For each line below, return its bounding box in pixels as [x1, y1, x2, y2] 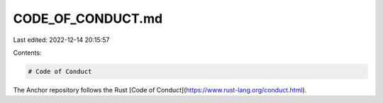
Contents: [13, 48, 42, 57]
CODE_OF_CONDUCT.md [13, 11, 163, 26]
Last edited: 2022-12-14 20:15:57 [13, 36, 110, 44]
